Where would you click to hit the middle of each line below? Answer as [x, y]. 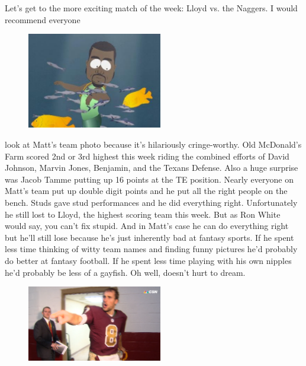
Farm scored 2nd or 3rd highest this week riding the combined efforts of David [147, 156]
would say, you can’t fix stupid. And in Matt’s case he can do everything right [147, 226]
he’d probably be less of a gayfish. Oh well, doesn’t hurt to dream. [125, 272]
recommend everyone [43, 19]
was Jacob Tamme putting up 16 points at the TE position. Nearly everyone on [149, 179]
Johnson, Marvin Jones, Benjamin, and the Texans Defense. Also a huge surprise [152, 168]
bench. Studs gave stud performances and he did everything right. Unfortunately [151, 203]
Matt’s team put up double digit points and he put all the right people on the [146, 191]
